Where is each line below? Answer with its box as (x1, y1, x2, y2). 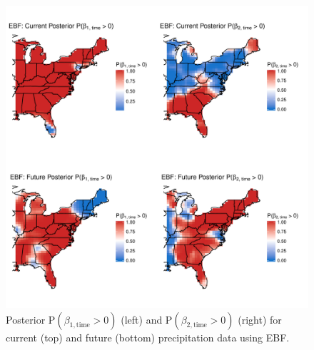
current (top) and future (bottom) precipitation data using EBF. (6, 329, 290, 344)
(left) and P (121, 312, 173, 326)
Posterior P (6, 312, 56, 326)
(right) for (238, 312, 282, 326)
